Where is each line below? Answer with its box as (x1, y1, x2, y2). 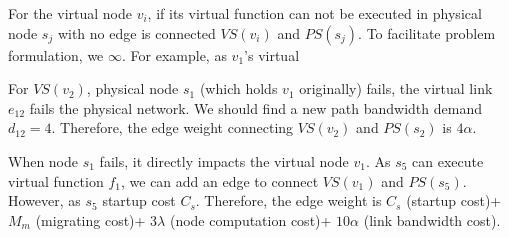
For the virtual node (8, 3, 132, 23)
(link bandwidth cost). (363, 209, 501, 230)
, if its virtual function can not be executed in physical (147, 3, 482, 23)
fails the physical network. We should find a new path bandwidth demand (29, 97, 482, 118)
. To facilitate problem (358, 22, 496, 43)
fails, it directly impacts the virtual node (99, 150, 349, 171)
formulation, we (8, 44, 104, 65)
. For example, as (122, 44, 227, 65)
